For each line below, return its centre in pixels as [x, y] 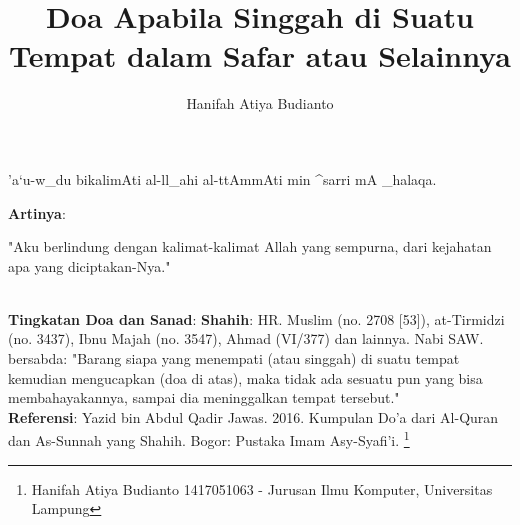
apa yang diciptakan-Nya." [89, 265]
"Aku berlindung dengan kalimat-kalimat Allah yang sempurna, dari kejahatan [250, 246]
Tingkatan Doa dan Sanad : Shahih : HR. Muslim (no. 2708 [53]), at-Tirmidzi [256, 318]
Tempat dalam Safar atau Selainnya [259, 55]
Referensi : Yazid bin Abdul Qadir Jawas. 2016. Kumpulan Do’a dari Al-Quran [253, 416]
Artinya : [37, 212]
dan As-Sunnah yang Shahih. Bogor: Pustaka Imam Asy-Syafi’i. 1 [209, 439]
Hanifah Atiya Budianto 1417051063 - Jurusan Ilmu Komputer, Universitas [262, 488]
